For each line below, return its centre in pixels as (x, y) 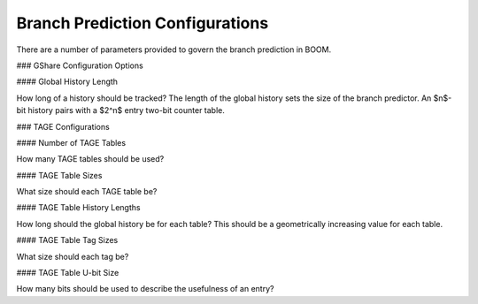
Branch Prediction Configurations (143, 23)
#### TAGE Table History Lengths (78, 208)
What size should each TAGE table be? (87, 192)
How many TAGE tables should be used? (90, 159)
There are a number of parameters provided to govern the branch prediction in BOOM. (174, 49)
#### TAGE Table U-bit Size (68, 273)
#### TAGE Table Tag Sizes (67, 240)
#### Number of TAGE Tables (71, 142)
